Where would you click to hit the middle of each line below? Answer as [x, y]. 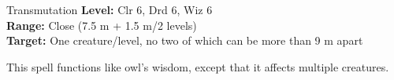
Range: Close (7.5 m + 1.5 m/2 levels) [102, 25]
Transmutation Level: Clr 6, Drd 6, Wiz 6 [110, 9]
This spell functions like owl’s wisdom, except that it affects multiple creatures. [198, 66]
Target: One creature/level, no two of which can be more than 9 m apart [185, 40]
